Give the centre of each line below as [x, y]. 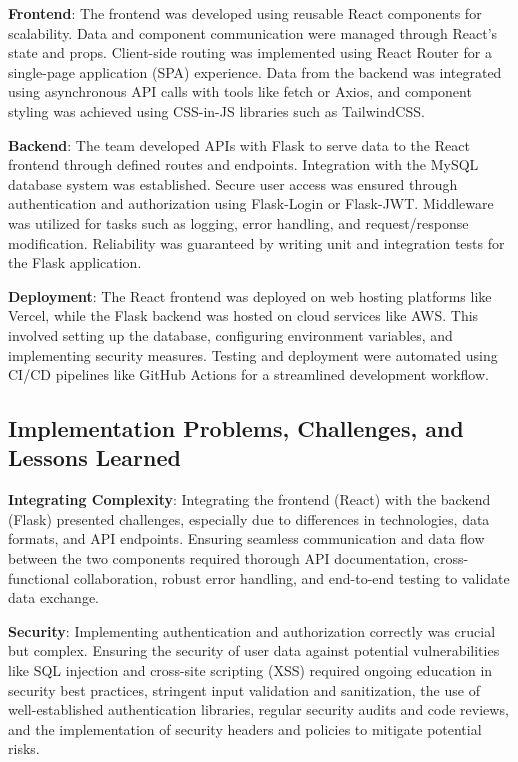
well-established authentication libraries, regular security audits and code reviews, [258, 709]
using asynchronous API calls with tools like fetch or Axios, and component [240, 91]
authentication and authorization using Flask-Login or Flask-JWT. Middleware [251, 203]
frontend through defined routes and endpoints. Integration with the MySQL [243, 164]
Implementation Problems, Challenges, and [236, 428]
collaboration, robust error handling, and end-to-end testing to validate [291, 577]
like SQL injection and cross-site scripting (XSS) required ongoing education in [250, 670]
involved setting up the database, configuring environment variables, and [230, 334]
